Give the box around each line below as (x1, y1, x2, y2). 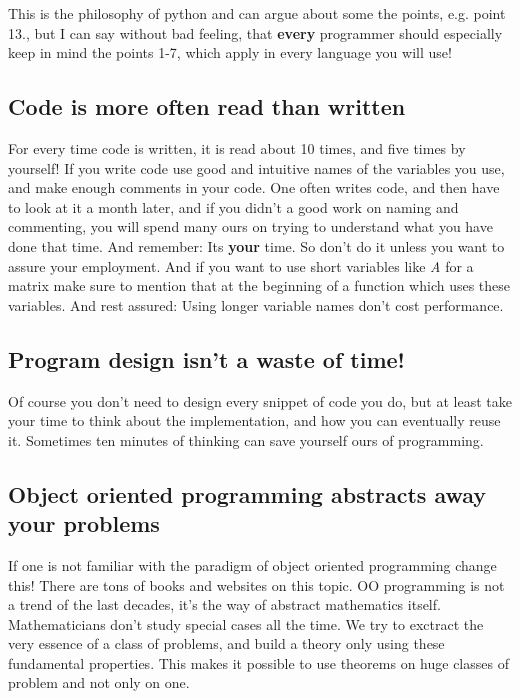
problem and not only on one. (8, 672, 190, 693)
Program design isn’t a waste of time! (8, 343, 405, 374)
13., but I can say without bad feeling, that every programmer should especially (8, 22, 503, 43)
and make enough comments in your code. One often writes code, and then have (8, 177, 500, 198)
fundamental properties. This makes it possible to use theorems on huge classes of (8, 652, 509, 673)
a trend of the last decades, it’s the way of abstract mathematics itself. (8, 594, 441, 615)
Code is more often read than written (8, 91, 406, 122)
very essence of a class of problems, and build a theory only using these (8, 633, 445, 654)
